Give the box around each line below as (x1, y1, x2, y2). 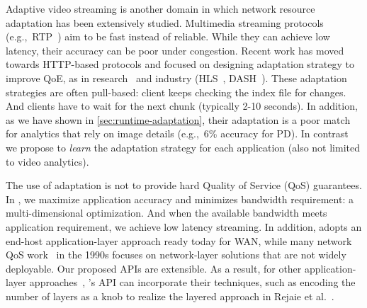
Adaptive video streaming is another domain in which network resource (6, 1, 315, 16)
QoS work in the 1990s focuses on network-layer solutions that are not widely (6, 247, 346, 262)
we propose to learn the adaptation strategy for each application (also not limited (6, 139, 360, 154)
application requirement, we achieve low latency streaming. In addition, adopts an (6, 219, 362, 234)
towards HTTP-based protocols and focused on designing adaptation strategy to (6, 57, 354, 72)
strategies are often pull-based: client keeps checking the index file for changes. (6, 84, 346, 99)
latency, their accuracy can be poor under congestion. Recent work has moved (6, 42, 344, 57)
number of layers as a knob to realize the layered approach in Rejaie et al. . (6, 288, 334, 303)
